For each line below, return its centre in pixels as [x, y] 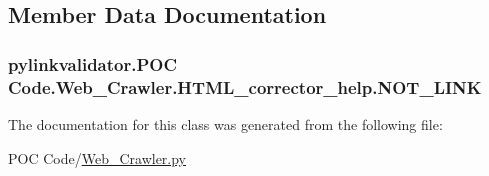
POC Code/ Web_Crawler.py [97, 157]
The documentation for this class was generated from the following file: [225, 123]
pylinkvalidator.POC [93, 63]
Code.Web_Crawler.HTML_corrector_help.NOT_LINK [245, 86]
